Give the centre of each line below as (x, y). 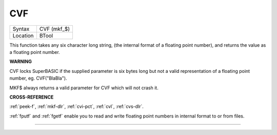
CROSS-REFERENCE (32, 97)
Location (23, 35)
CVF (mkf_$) (55, 29)
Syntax (21, 29)
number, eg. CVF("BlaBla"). (38, 78)
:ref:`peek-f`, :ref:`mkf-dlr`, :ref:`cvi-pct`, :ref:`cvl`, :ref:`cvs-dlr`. (76, 107)
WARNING (21, 62)
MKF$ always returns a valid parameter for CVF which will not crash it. (84, 88)
